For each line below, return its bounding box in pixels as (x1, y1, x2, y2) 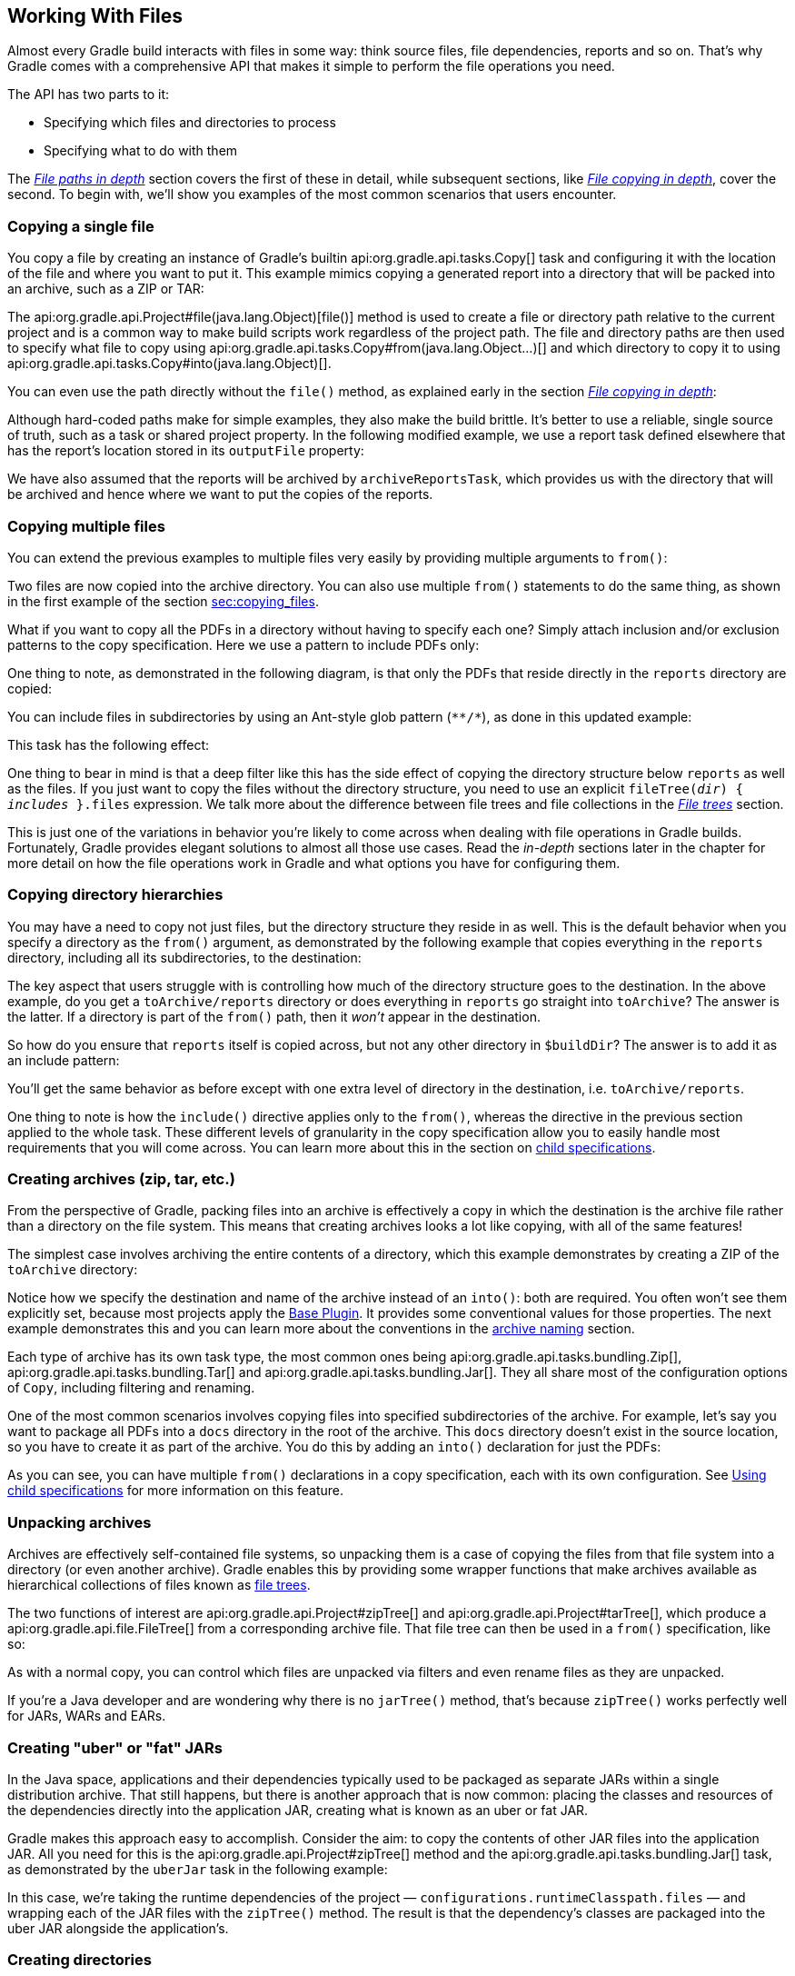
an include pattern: (7, 1052, 120, 1068)
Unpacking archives (7, 1512, 152, 1532)
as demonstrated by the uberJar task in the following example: (7, 1861, 388, 1877)
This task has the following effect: (7, 736, 210, 753)
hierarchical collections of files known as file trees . (7, 1577, 311, 1593)
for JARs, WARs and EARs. (7, 1708, 166, 1724)
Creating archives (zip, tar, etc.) (7, 1170, 235, 1189)
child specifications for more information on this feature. (7, 1482, 344, 1499)
